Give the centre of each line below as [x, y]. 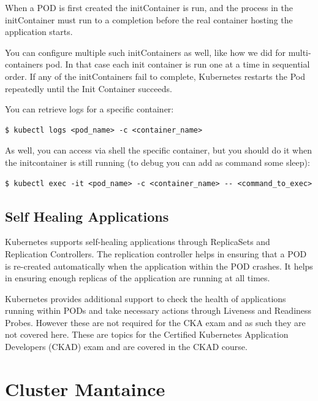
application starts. [39, 32]
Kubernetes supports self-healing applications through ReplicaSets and [138, 242]
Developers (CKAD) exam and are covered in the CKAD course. [126, 347]
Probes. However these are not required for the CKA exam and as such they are [155, 322]
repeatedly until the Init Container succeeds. [89, 88]
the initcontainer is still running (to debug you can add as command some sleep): [157, 162]
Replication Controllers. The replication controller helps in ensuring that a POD [156, 253]
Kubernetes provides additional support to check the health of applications [146, 298]
